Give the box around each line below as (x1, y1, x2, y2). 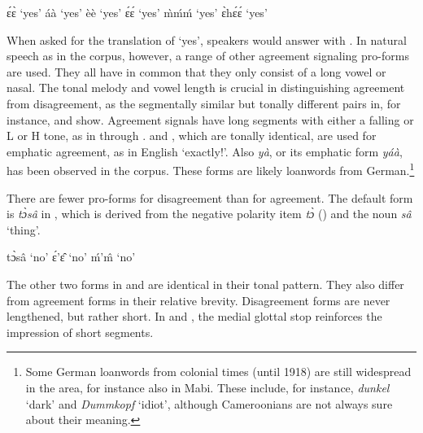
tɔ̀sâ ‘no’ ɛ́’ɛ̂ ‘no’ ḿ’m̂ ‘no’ (7, 248, 136, 265)
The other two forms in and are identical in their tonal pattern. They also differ (7, 275, 404, 292)
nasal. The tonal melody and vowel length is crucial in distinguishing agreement (7, 79, 405, 96)
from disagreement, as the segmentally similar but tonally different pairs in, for (7, 94, 401, 112)
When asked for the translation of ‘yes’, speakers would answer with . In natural (7, 31, 407, 48)
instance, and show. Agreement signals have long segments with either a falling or (7, 111, 414, 128)
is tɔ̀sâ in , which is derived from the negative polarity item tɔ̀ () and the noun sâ (7, 205, 412, 222)
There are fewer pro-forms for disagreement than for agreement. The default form (7, 189, 413, 206)
